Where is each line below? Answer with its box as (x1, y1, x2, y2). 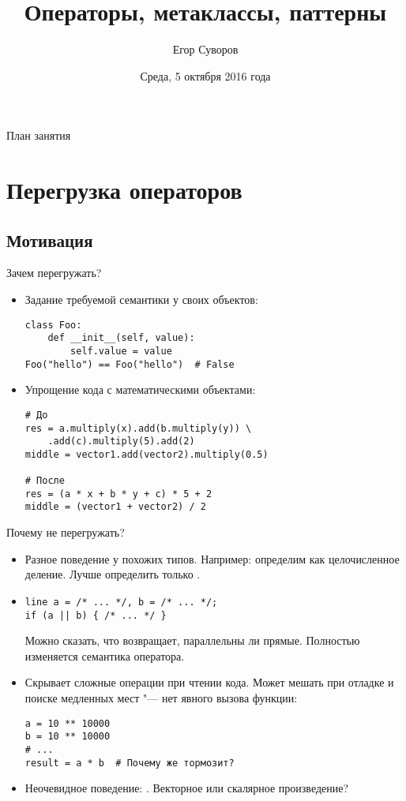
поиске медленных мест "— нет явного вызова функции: (24, 690, 298, 706)
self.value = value (70, 345, 172, 357)
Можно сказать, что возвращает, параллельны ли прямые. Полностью (24, 632, 360, 649)
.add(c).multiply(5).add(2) (47, 436, 195, 447)
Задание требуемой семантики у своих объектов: (24, 291, 258, 308)
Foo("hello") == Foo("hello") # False (24, 358, 235, 370)
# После (24, 475, 65, 487)
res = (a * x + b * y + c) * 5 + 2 (24, 488, 212, 500)
